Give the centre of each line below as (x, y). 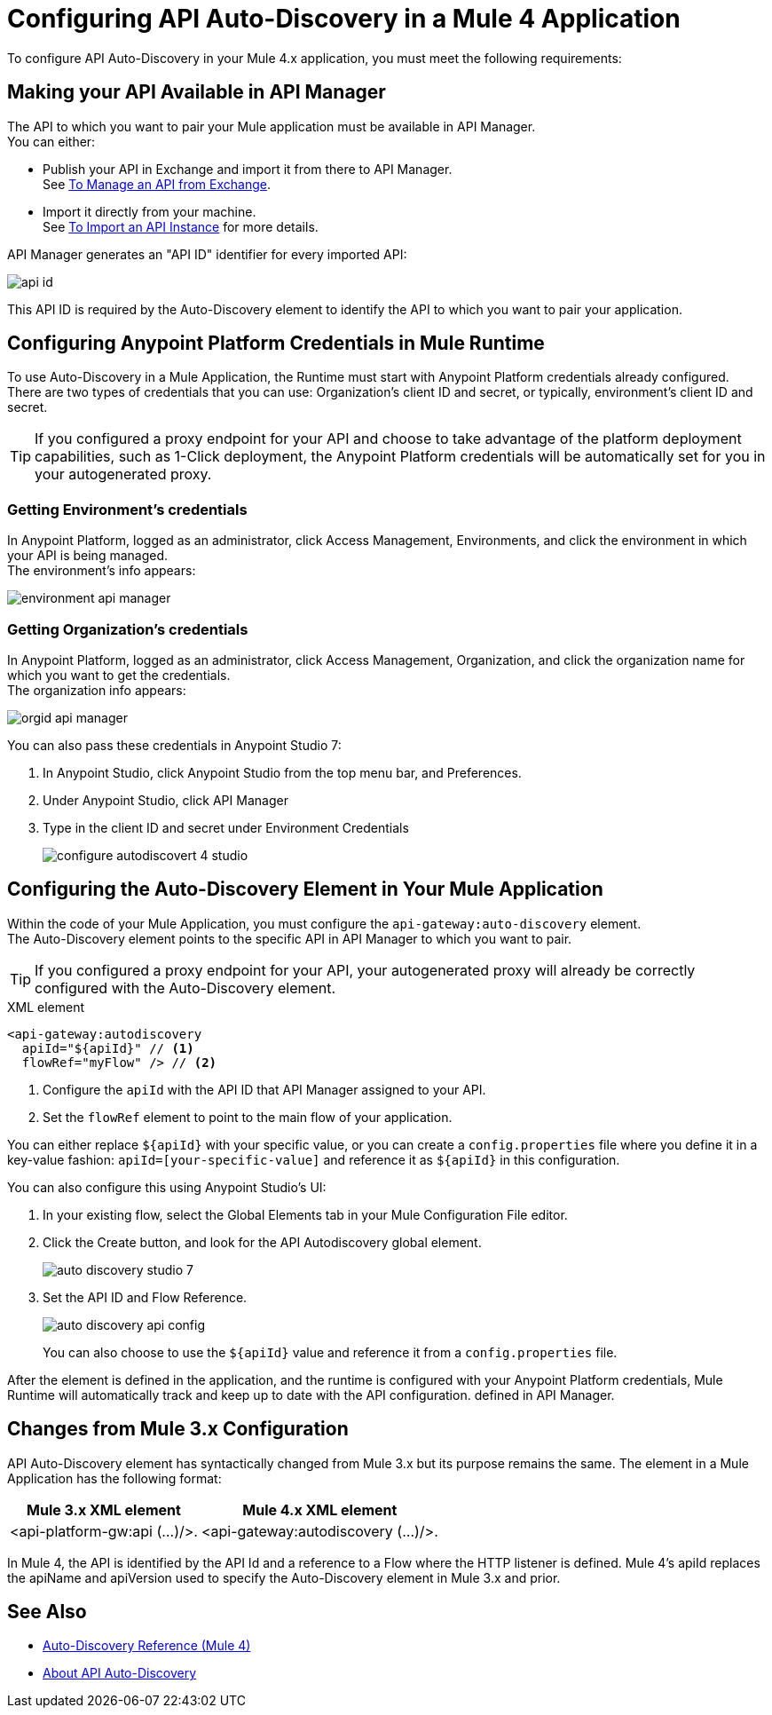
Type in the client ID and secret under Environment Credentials (226, 827)
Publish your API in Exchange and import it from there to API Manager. (248, 169)
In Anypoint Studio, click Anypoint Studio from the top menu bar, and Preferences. (282, 772)
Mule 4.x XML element (320, 1510)
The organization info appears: (97, 690)
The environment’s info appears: (102, 571)
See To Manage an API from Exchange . (157, 184)
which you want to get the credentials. (119, 675)
